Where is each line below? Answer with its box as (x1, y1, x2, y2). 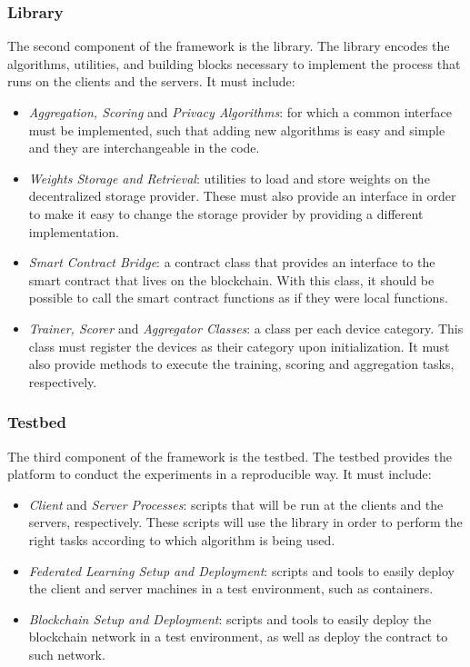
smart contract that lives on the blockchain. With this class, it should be (28, 270, 435, 289)
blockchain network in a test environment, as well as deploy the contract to (28, 627, 448, 646)
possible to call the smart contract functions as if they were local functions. (28, 288, 448, 307)
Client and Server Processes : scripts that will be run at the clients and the (28, 494, 444, 513)
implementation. (28, 222, 119, 241)
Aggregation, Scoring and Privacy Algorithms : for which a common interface (28, 103, 452, 121)
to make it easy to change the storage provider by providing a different (28, 204, 424, 223)
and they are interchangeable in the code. (28, 138, 260, 157)
